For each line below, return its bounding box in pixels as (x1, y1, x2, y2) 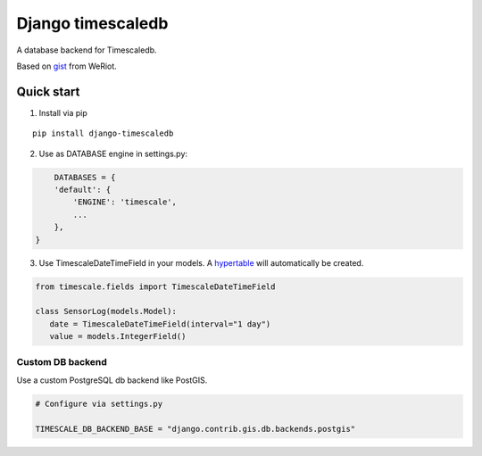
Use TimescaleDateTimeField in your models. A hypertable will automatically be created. (38, 257, 364, 268)
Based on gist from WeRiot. (16, 61, 118, 71)
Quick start (16, 84, 80, 99)
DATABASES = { (54, 172, 116, 182)
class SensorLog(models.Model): (35, 306, 178, 317)
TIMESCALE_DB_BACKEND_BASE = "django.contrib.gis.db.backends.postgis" (35, 424, 356, 434)
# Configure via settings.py (35, 398, 163, 409)
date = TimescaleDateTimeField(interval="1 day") (49, 319, 271, 329)
